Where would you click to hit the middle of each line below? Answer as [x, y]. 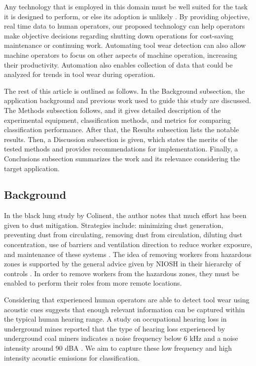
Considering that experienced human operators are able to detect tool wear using [127, 300]
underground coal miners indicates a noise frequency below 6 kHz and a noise [121, 338]
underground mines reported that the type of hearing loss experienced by [115, 328]
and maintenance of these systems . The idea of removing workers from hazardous [128, 254]
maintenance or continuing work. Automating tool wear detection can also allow [125, 45]
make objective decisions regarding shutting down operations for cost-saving [119, 35]
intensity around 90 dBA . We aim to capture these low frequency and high [118, 348]
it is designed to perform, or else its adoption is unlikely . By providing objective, [127, 16]
